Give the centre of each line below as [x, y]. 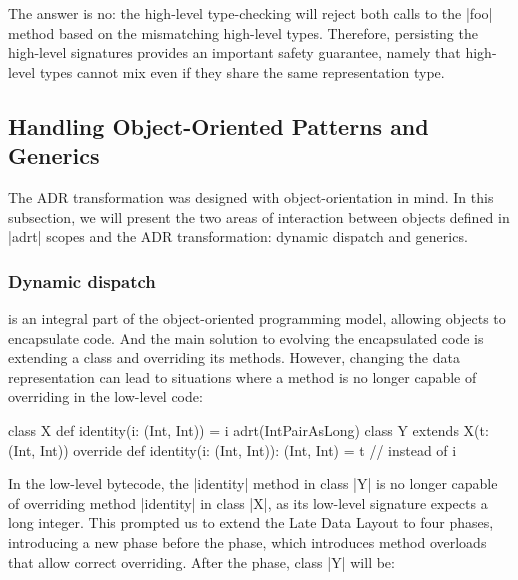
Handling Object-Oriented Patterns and [218, 125]
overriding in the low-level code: [105, 396]
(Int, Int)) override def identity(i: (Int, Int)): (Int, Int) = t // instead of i [232, 449]
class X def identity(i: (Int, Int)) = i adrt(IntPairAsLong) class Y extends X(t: [248, 429]
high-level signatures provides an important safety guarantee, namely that [234, 52]
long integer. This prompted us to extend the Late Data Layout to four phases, [251, 522]
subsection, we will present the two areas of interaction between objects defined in [259, 216]
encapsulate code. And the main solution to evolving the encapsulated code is [246, 337]
